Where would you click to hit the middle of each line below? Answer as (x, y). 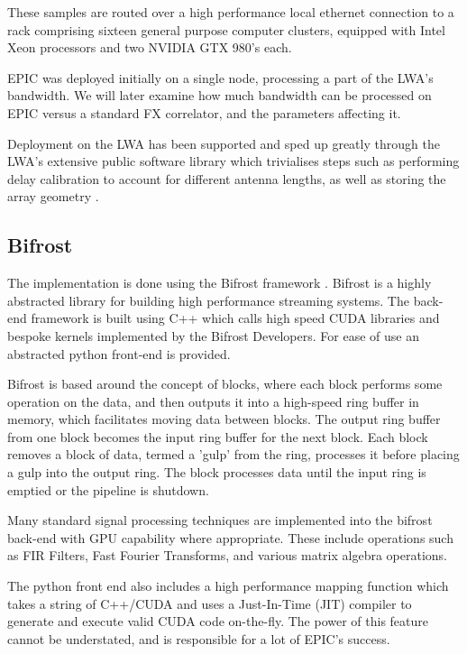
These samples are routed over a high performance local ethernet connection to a (231, 12)
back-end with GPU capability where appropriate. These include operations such (230, 537)
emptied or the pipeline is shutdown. (108, 489)
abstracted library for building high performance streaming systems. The (208, 300)
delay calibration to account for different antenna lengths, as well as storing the (227, 178)
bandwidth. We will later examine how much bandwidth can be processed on (220, 95)
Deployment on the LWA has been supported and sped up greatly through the (224, 143)
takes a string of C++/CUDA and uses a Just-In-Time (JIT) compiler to (210, 603)
